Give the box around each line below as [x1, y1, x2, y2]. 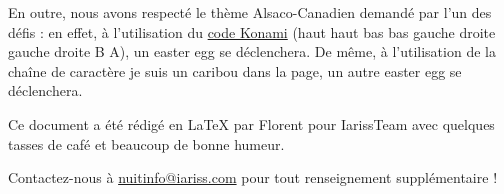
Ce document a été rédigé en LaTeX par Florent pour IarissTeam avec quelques [8, 113, 495, 134]
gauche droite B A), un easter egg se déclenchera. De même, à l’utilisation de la [8, 41, 496, 62]
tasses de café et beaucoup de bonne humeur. [8, 133, 285, 154]
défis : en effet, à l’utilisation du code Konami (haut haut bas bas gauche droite [8, 21, 496, 42]
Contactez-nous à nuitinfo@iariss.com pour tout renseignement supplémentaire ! [8, 167, 498, 188]
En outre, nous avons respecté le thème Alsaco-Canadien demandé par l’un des [8, 2, 492, 22]
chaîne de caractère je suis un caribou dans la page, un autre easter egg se [8, 60, 462, 81]
